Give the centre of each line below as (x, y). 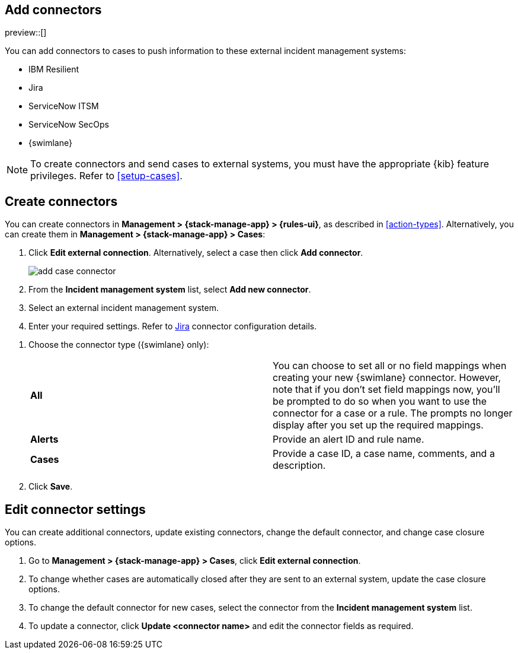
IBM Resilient (54, 69)
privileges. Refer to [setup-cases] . (106, 176)
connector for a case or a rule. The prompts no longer (393, 413)
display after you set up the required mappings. (378, 425)
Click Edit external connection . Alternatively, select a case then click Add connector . (196, 253)
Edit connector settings (75, 509)
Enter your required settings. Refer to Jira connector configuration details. (173, 326)
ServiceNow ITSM (64, 106)
